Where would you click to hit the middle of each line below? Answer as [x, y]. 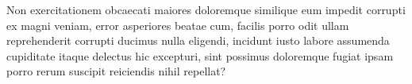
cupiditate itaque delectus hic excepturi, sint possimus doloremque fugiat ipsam [200, 55]
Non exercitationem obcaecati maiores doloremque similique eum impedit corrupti [206, 9]
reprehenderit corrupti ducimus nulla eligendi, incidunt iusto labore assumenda [198, 40]
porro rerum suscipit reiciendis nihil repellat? [116, 71]
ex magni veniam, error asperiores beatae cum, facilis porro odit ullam [178, 25]
